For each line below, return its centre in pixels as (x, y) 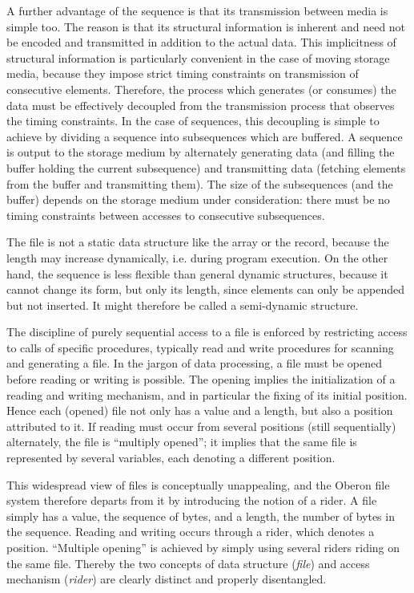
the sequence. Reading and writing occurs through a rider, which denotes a (191, 532)
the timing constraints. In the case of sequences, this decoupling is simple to (193, 121)
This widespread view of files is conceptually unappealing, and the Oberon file (198, 484)
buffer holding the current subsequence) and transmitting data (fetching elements (206, 167)
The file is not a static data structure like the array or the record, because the (198, 242)
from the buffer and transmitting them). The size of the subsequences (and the (200, 183)
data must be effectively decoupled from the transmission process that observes (201, 105)
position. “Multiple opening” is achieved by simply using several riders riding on (203, 547)
